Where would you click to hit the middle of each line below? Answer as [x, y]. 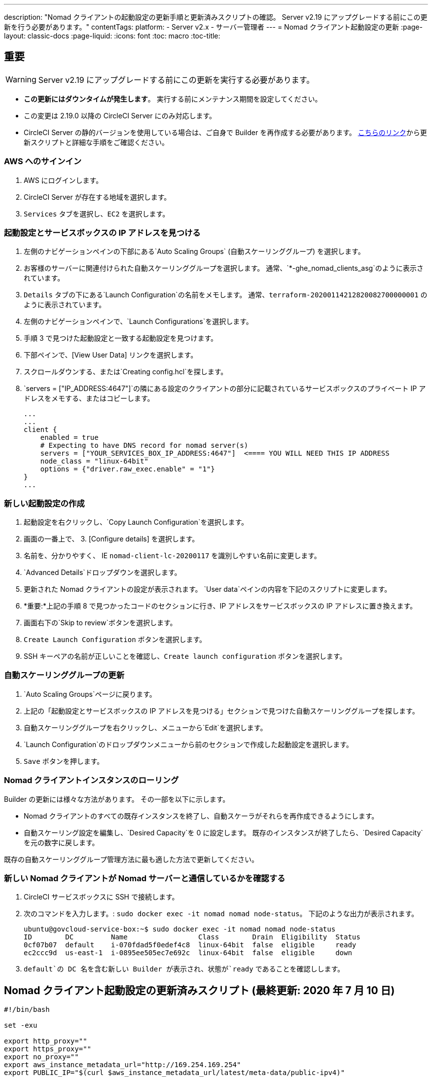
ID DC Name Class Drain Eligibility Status [192, 937]
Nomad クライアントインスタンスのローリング [91, 780]
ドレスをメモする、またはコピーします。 [89, 398]
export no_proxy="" [41, 1057]
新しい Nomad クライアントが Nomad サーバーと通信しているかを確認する [145, 878]
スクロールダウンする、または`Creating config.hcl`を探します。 [126, 372]
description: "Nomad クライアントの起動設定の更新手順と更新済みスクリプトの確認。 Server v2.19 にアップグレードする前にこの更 [216, 17]
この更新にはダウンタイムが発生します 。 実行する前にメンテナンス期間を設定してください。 [173, 99]
